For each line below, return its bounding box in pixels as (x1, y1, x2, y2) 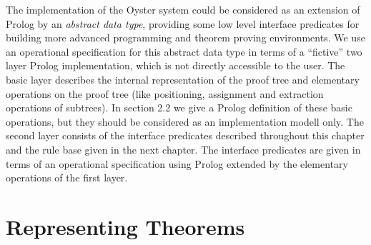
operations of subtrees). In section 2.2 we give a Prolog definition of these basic (6, 100, 352, 115)
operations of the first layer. (6, 170, 128, 185)
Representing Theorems (6, 211, 245, 241)
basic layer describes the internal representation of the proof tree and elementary (6, 71, 360, 86)
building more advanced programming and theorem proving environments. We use (6, 30, 365, 45)
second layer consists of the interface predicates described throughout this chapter (6, 128, 365, 143)
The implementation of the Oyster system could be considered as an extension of (6, 2, 360, 16)
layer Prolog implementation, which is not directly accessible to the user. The (6, 58, 345, 73)
